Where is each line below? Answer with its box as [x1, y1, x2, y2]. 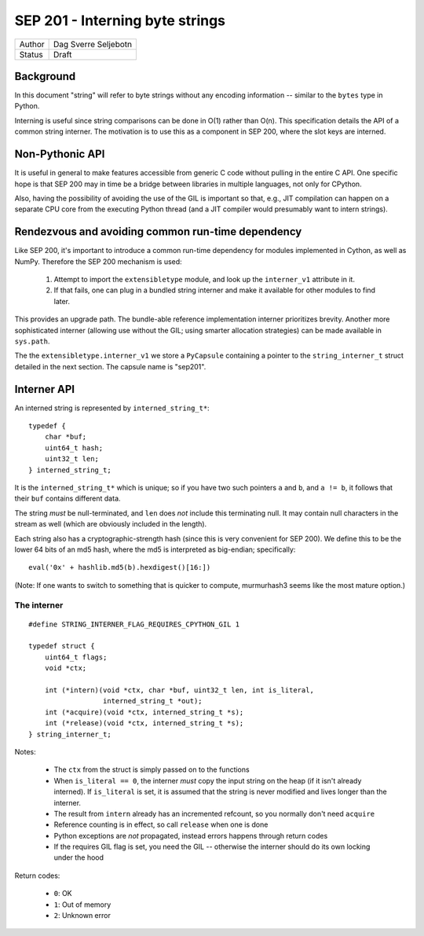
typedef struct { [28, 641, 95, 651]
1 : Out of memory [53, 900, 111, 909]
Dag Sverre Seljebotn [53, 39, 133, 50]
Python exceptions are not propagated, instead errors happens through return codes [53, 831, 328, 840]
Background [14, 69, 76, 83]
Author [19, 39, 45, 50]
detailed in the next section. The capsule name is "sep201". [14, 362, 207, 371]
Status [19, 49, 43, 60]
